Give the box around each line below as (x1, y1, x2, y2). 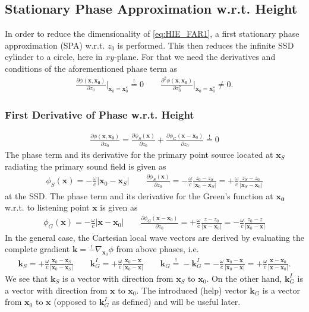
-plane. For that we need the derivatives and (114, 50, 276, 63)
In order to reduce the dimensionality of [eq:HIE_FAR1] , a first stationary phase (5, 27, 299, 40)
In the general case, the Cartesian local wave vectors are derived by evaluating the (5, 231, 304, 243)
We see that (5, 272, 48, 284)
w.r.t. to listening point (5, 201, 90, 214)
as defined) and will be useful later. (112, 295, 241, 308)
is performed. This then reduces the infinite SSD (117, 39, 294, 51)
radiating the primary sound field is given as (5, 160, 166, 172)
